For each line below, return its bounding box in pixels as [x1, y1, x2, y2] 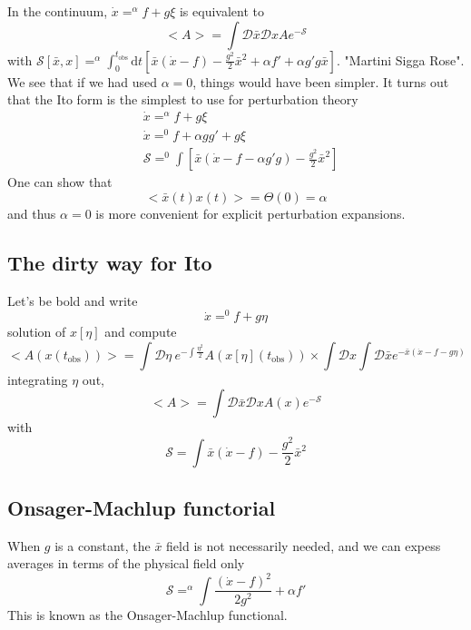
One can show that [7, 172, 113, 192]
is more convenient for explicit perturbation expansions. [95, 203, 406, 222]
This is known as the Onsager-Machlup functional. [7, 605, 288, 624]
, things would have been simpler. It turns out [192, 72, 449, 91]
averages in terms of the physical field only [7, 554, 245, 573]
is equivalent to [179, 2, 264, 20]
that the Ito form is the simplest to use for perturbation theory [7, 90, 358, 109]
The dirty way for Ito [7, 248, 212, 276]
